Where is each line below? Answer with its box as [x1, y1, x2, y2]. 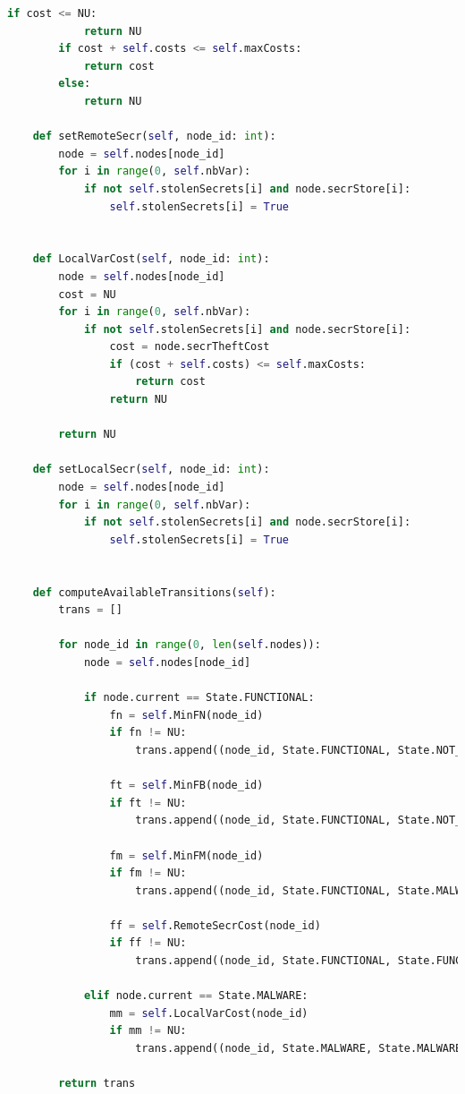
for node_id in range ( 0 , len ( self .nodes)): [58, 638, 321, 652]
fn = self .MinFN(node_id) [109, 708, 264, 722]
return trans [58, 1077, 136, 1090]
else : [58, 77, 91, 90]
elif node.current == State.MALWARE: [83, 989, 309, 1003]
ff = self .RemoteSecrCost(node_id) [109, 919, 321, 932]
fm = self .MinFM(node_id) [109, 849, 264, 862]
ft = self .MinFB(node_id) [109, 779, 264, 792]
